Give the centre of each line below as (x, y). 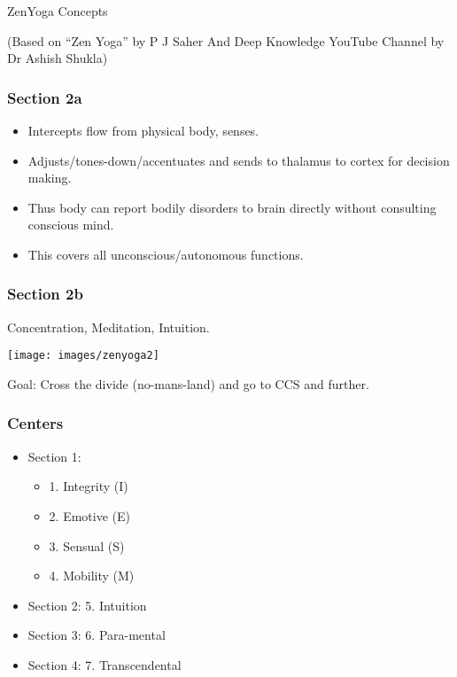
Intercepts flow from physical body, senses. (143, 130)
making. (50, 178)
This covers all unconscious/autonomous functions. (166, 254)
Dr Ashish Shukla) (58, 58)
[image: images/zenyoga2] (83, 356)
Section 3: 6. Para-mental (97, 635)
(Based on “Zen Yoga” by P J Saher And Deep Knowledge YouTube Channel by (226, 40)
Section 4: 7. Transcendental (105, 664)
